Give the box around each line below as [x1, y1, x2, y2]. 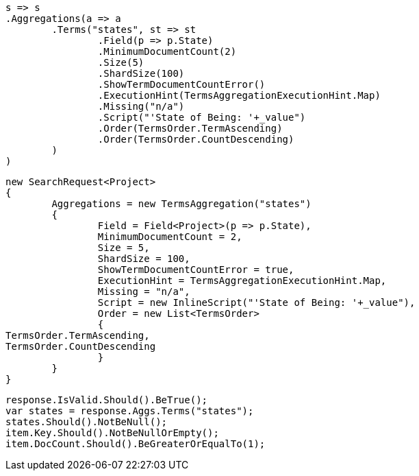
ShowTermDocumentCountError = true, [97, 264, 294, 275]
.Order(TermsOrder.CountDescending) [97, 134, 294, 145]
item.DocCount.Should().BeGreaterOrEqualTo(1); [5, 438, 266, 449]
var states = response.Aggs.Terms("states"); [5, 405, 254, 416]
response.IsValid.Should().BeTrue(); [5, 394, 208, 405]
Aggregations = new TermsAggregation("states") [51, 198, 312, 209]
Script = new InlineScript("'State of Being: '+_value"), [97, 297, 416, 308]
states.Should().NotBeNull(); [5, 416, 168, 427]
